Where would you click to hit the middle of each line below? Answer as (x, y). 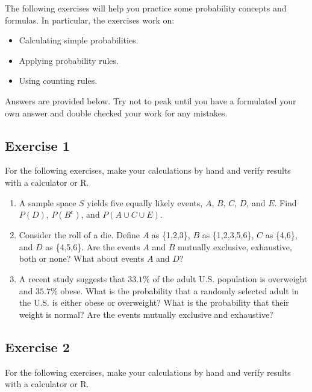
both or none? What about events (82, 258)
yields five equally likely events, (145, 202)
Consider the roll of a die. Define (80, 235)
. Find (285, 202)
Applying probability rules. (69, 60)
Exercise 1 (37, 145)
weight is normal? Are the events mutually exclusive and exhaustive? (146, 314)
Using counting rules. (58, 81)
